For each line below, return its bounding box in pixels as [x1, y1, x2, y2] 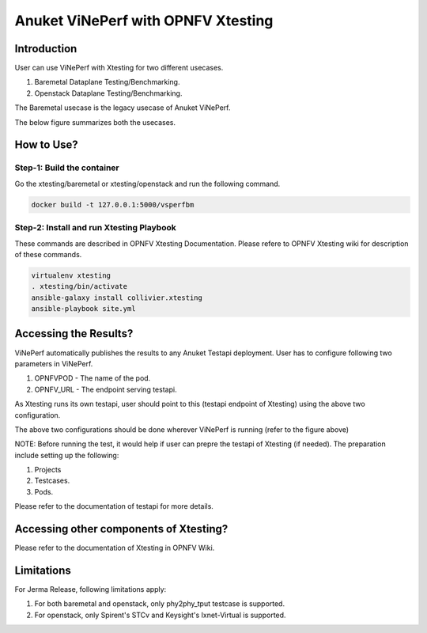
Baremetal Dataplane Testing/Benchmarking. [34, 78, 180, 87]
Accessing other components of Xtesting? [14, 522, 229, 536]
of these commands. [14, 249, 82, 259]
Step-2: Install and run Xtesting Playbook [14, 222, 177, 233]
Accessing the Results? [14, 327, 134, 340]
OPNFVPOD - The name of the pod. [34, 373, 151, 383]
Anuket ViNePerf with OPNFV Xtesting [14, 12, 274, 29]
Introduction [14, 42, 77, 55]
